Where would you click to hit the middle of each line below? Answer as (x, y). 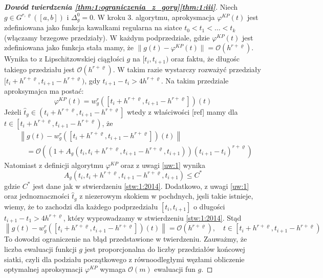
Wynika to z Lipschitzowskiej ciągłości (64, 59)
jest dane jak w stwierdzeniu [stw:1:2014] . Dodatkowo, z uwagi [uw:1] (141, 186)
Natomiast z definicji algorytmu (54, 165)
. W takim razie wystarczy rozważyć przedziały (187, 69)
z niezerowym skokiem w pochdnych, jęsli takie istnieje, (166, 196)
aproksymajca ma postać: (44, 91)
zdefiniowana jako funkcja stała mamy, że (69, 47)
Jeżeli (13, 111)
